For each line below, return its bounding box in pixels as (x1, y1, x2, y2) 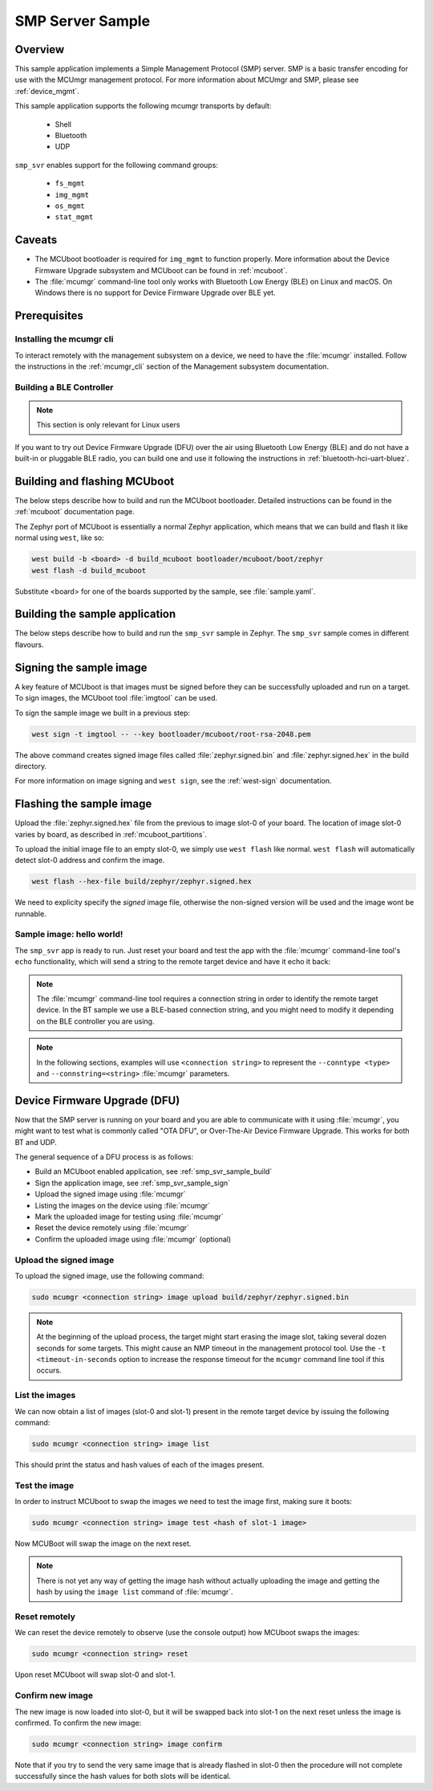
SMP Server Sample (14, 12, 151, 30)
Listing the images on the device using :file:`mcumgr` (34, 1200, 211, 1210)
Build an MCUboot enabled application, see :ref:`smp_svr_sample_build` (34, 1167, 273, 1176)
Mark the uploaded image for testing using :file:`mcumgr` (34, 1212, 224, 1221)
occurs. (36, 1366, 62, 1376)
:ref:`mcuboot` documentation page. (14, 507, 136, 517)
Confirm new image (14, 1690, 94, 1701)
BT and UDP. (14, 1137, 58, 1147)
